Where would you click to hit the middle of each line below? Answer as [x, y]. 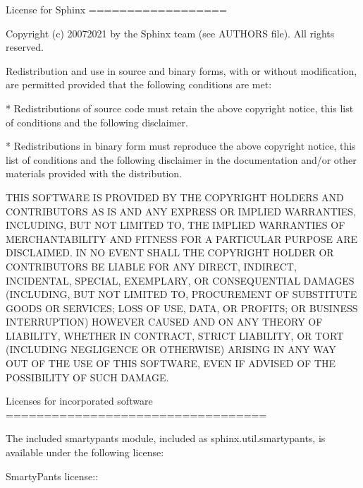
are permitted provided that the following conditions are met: [139, 84]
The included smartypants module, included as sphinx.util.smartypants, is [166, 438]
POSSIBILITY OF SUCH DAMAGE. [87, 377]
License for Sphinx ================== [116, 9]
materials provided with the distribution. [94, 173]
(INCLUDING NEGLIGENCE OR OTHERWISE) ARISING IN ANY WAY [171, 349]
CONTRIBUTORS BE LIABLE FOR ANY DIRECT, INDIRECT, [151, 266]
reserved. [25, 47]
